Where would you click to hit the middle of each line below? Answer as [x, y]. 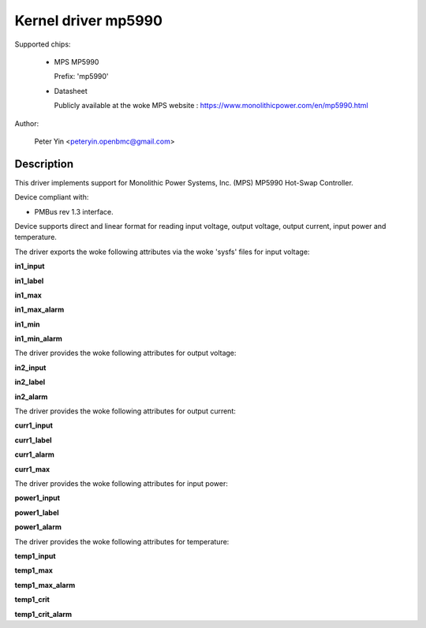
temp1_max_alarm [45, 585]
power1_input [37, 498]
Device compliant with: [52, 197]
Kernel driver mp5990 [89, 21]
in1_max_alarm [39, 310]
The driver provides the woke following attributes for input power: [121, 484]
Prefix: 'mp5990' [82, 77]
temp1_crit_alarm [43, 614]
